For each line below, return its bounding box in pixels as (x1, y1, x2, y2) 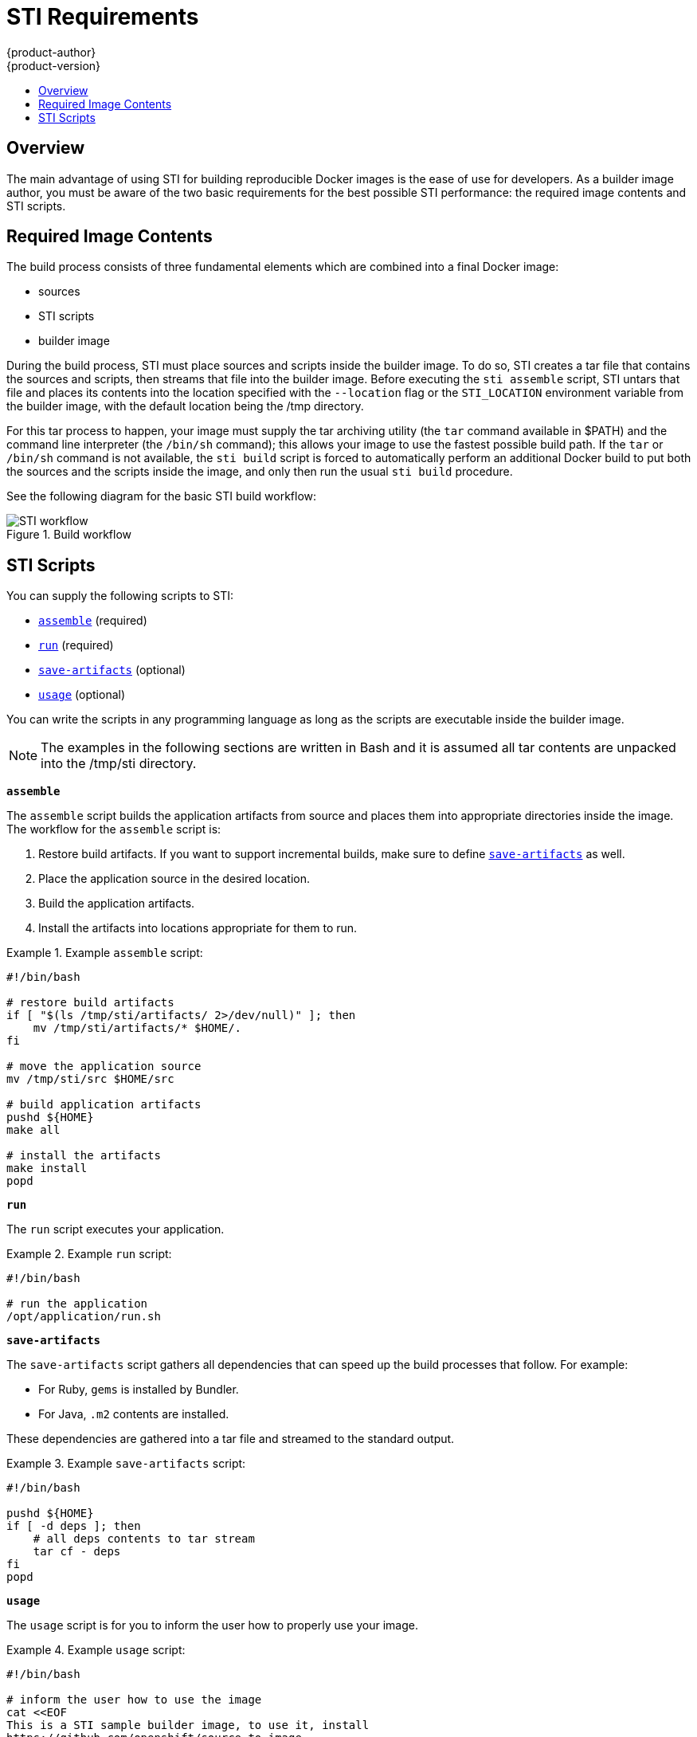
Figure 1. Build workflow (6, 527, 131, 542)
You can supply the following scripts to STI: (6, 589, 234, 603)
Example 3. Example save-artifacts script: (6, 1457, 246, 1471)
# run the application (6, 1297, 148, 1311)
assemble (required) (38, 614, 147, 628)
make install (6, 1162, 88, 1175)
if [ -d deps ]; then (6, 1519, 141, 1533)
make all (6, 1123, 61, 1137)
